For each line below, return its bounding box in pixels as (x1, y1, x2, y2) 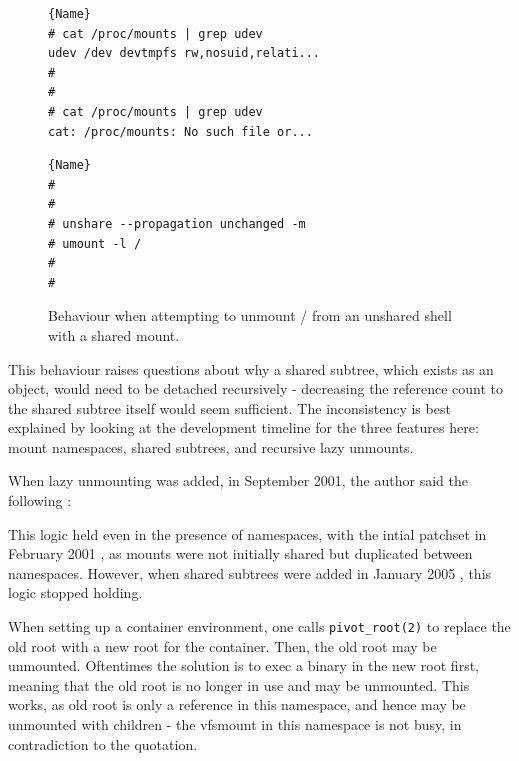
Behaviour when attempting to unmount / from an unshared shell (48, 305, 452, 326)
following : (8, 490, 72, 511)
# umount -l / (48, 236, 142, 251)
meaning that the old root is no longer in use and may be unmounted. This (8, 674, 470, 695)
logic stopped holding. (8, 582, 143, 603)
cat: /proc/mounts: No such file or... (48, 124, 313, 139)
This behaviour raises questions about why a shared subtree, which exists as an (8, 358, 494, 379)
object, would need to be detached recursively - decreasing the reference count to (8, 378, 503, 399)
